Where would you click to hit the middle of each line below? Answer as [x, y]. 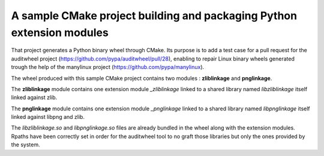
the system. [25, 145]
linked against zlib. [34, 97]
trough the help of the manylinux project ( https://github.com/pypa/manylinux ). [108, 67]
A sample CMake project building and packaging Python [154, 16]
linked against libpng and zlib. [48, 117]
